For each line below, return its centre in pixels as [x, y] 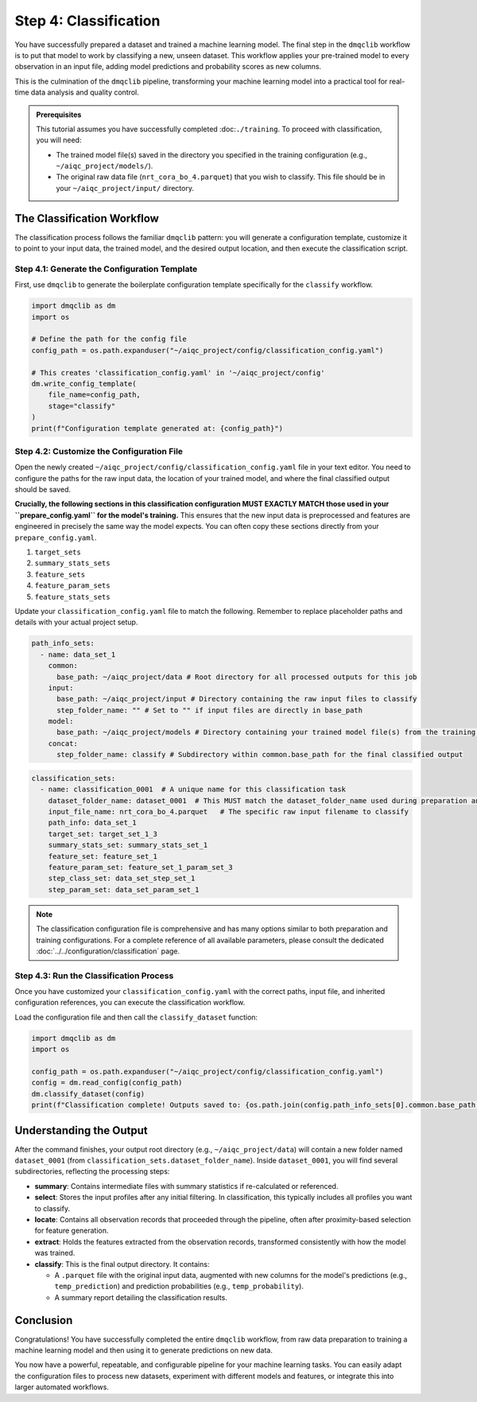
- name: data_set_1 [78, 654]
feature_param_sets [72, 586]
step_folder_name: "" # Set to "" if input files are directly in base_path [210, 710]
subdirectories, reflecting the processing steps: [92, 1171]
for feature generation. [72, 1231]
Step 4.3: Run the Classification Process [94, 976]
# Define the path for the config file [109, 339]
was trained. [55, 1253]
